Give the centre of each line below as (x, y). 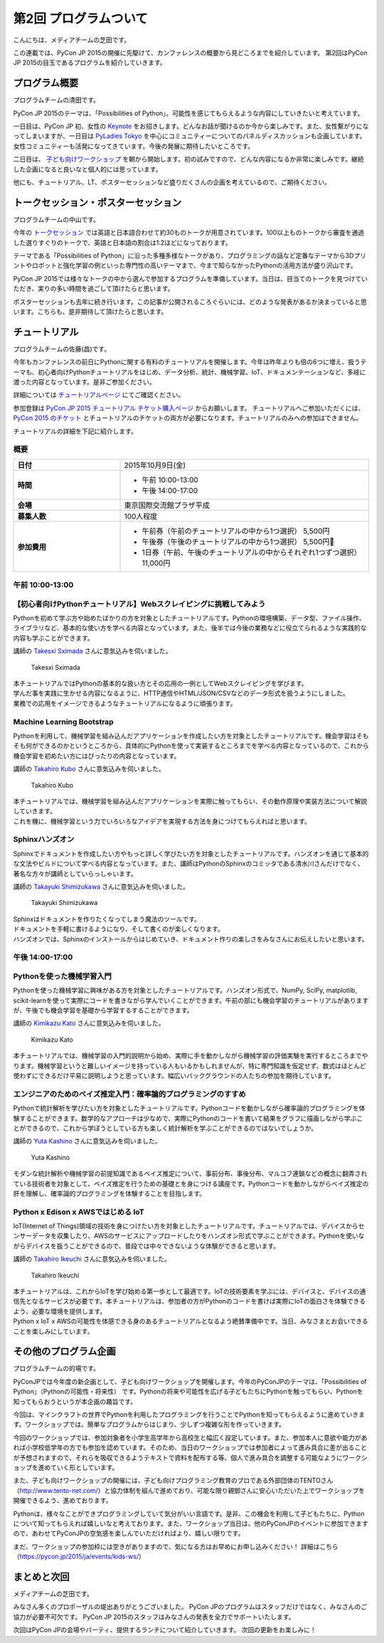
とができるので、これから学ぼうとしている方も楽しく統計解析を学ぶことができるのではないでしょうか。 (165, 1128)
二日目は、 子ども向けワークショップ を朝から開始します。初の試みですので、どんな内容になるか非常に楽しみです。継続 (188, 159)
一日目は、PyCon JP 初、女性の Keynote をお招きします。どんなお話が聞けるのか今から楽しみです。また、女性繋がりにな (191, 126)
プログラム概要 (46, 83)
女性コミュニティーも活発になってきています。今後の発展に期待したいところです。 (134, 146)
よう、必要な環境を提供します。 (60, 1311)
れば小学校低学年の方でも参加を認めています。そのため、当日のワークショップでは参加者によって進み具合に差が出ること (190, 1447)
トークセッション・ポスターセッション (97, 202)
